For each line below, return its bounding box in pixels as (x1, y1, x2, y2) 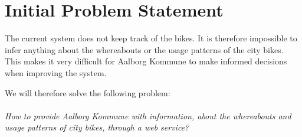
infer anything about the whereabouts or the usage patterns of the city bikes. (5, 43, 284, 56)
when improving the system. (5, 66, 107, 79)
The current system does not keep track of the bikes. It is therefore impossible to (5, 32, 297, 44)
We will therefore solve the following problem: (5, 86, 170, 99)
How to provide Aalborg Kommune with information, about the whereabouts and (5, 109, 291, 122)
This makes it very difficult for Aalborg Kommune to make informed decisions (5, 55, 287, 67)
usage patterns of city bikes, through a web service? (5, 121, 189, 133)
